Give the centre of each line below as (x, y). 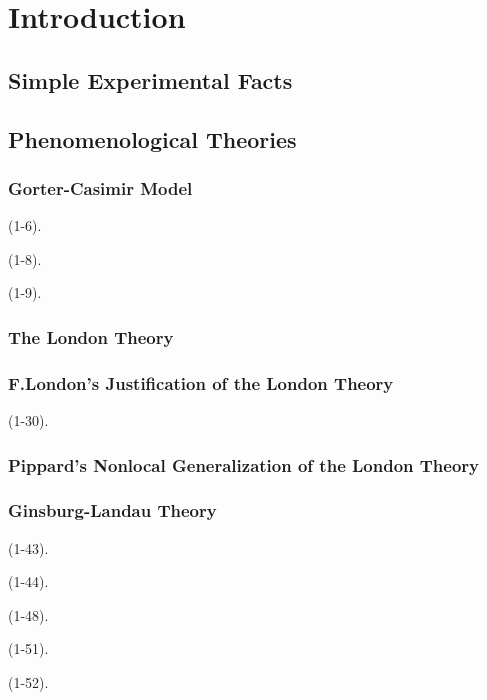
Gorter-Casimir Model (100, 187)
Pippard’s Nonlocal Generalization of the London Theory (244, 464)
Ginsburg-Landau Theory (112, 510)
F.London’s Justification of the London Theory (201, 382)
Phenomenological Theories (152, 138)
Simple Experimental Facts (150, 79)
